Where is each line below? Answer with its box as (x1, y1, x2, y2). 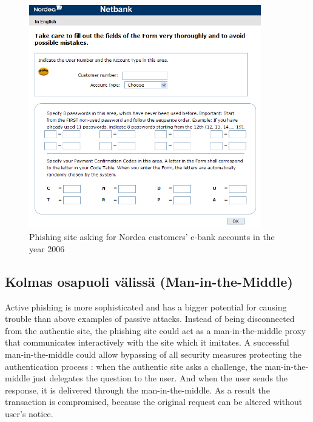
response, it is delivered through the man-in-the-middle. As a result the (5, 383, 270, 396)
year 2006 (29, 242, 65, 255)
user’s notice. (5, 407, 53, 420)
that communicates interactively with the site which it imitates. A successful (5, 336, 289, 349)
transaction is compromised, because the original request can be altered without (5, 395, 303, 408)
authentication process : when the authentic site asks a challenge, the (5, 360, 262, 372)
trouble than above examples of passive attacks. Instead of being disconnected (5, 312, 295, 325)
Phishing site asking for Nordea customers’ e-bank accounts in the (29, 230, 275, 243)
